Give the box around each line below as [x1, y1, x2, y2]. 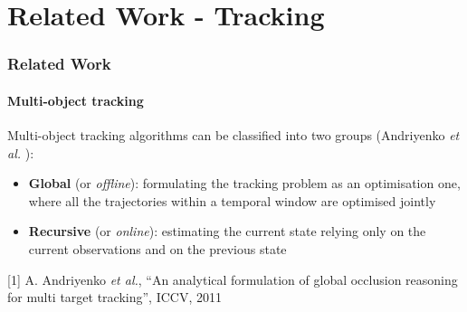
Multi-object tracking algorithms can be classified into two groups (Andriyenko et [7, 126, 460, 145]
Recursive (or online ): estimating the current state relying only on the [28, 222, 426, 241]
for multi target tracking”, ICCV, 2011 [7, 288, 222, 307]
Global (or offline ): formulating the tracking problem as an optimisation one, [28, 174, 461, 193]
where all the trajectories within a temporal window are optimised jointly [28, 191, 436, 210]
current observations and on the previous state [28, 239, 287, 258]
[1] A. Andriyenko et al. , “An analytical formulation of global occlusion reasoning [7, 269, 458, 288]
